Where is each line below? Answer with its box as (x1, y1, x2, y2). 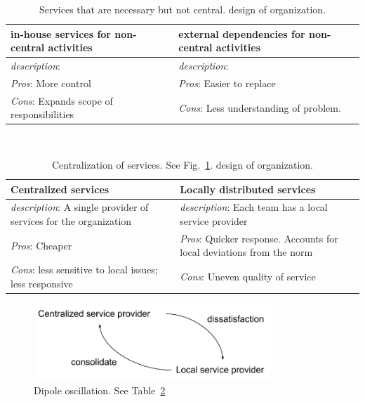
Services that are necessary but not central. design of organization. (39, 2, 326, 16)
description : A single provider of (11, 200, 149, 214)
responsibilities (11, 107, 74, 122)
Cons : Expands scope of (11, 93, 113, 108)
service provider (180, 214, 248, 228)
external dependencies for (178, 26, 305, 41)
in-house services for (11, 26, 111, 41)
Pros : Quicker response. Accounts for (180, 231, 338, 245)
